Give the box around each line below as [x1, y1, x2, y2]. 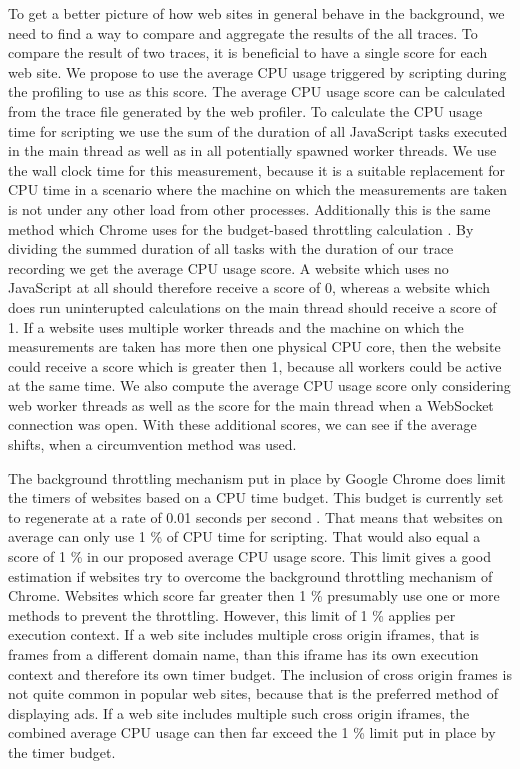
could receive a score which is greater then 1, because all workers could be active [8, 355, 502, 376]
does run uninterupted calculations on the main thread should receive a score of [8, 296, 497, 317]
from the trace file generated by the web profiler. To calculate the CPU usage [8, 100, 483, 121]
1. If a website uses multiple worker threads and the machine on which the [8, 316, 464, 337]
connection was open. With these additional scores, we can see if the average [8, 414, 477, 435]
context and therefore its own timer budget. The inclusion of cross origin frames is [8, 663, 512, 684]
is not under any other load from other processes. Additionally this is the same [8, 198, 491, 219]
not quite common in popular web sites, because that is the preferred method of [8, 683, 499, 704]
